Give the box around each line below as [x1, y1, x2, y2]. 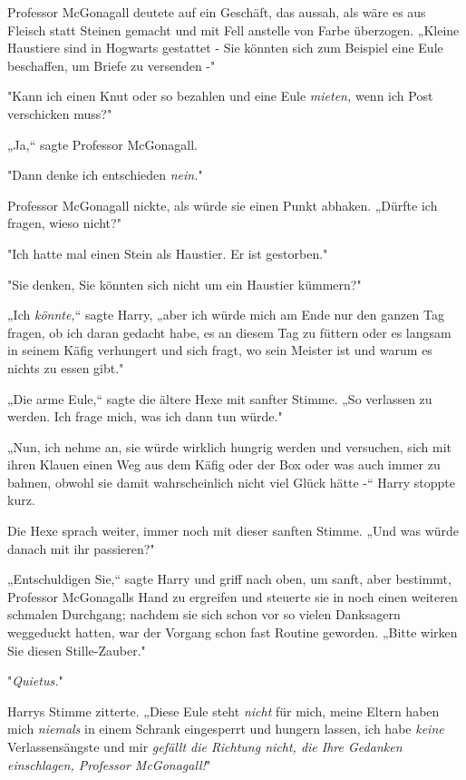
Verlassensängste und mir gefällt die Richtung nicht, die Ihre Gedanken [7, 737, 403, 755]
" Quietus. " [7, 671, 63, 690]
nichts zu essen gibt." [7, 358, 124, 377]
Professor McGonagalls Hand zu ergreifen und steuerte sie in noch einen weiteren [7, 587, 458, 606]
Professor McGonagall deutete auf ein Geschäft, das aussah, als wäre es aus [7, 3, 426, 21]
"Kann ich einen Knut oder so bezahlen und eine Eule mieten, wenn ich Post [7, 86, 433, 105]
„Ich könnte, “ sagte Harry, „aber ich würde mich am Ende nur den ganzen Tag [7, 305, 444, 324]
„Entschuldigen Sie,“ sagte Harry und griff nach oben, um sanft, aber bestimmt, [7, 569, 451, 588]
